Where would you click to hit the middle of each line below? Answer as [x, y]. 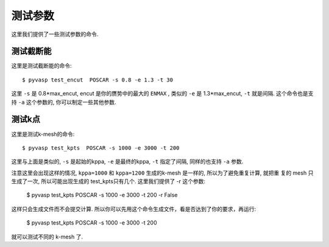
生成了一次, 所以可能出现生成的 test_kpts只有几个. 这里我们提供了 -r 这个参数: [108, 181]
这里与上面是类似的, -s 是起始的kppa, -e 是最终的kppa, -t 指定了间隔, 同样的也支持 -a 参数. [127, 162]
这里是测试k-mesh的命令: [43, 134]
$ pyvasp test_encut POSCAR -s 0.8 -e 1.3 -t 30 [98, 80]
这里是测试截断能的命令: [42, 66]
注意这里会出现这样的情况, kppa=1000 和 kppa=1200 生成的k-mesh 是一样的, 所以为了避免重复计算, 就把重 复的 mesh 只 [162, 173]
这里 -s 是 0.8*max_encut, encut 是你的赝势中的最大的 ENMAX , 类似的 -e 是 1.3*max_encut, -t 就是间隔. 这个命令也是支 [162, 94]
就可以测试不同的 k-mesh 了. [47, 237]
